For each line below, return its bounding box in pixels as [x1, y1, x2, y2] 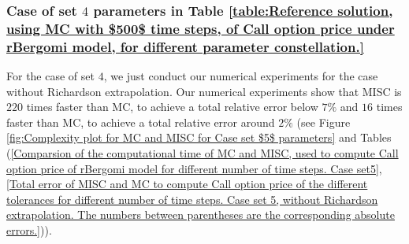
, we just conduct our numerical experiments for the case [103, 68, 378, 84]
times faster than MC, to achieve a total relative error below [26, 98, 318, 115]
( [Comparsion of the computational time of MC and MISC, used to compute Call [6, 145, 399, 161]
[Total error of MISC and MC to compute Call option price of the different [6, 176, 368, 192]
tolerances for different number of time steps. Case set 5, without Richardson [6, 190, 378, 207]
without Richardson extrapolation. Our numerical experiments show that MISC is [6, 83, 402, 99]
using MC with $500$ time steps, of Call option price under [6, 18, 395, 38]
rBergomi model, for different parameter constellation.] [6, 36, 364, 56]
